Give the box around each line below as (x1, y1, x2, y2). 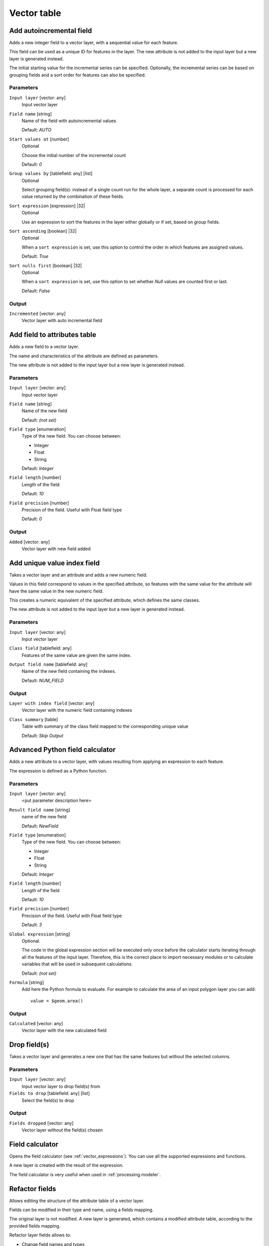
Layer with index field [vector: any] (9, 700, 95, 706)
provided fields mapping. (9, 1223, 61, 1229)
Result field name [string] (9, 806, 71, 812)
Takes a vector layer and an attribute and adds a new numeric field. (9, 572, 148, 578)
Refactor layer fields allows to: (9, 1232, 72, 1238)
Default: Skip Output (21, 733, 64, 739)
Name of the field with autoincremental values (21, 118, 117, 124)
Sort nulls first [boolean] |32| (9, 262, 82, 269)
